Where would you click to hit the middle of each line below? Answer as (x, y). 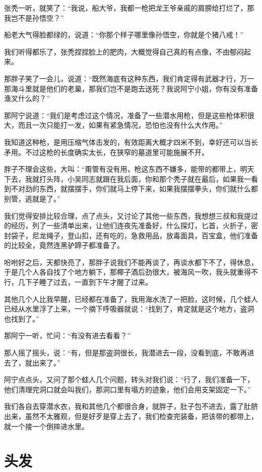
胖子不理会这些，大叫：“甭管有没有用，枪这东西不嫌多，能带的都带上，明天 (129, 169)
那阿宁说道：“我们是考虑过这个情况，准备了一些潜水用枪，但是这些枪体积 (126, 115)
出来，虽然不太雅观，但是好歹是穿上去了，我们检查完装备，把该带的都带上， (131, 416)
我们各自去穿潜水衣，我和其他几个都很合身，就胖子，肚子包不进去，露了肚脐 (131, 406)
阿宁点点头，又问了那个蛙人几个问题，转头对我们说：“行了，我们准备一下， (129, 379)
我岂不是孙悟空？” (34, 17)
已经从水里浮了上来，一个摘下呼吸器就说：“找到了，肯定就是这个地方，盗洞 (129, 309)
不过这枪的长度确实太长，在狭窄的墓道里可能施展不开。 (117, 152)
